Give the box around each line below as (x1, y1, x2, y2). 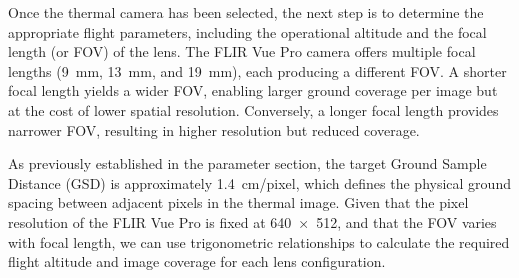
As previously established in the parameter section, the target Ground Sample (8, 153, 487, 174)
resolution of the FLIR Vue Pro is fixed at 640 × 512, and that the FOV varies (8, 211, 497, 232)
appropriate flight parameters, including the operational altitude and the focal (8, 21, 487, 42)
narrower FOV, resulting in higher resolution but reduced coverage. (8, 119, 420, 140)
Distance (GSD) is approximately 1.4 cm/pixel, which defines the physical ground (8, 172, 511, 193)
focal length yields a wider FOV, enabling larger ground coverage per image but (8, 80, 498, 101)
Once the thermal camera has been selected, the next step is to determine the (8, 2, 484, 22)
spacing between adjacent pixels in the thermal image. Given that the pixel (8, 192, 469, 213)
